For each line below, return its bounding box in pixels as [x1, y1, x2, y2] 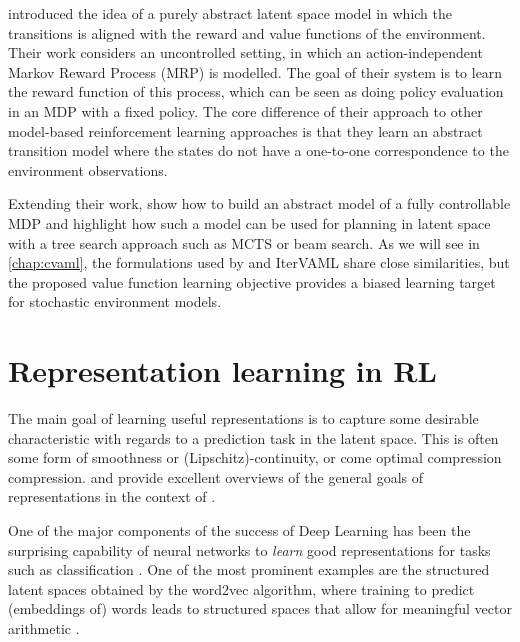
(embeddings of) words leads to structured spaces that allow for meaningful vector [8, 598, 512, 619]
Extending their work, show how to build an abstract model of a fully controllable [8, 193, 511, 214]
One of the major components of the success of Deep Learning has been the [8, 520, 471, 540]
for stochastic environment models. [8, 291, 222, 312]
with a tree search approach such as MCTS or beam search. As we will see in [8, 232, 480, 253]
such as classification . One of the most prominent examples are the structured [8, 559, 490, 580]
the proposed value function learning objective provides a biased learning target [8, 271, 496, 292]
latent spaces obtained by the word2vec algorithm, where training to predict [8, 578, 475, 599]
